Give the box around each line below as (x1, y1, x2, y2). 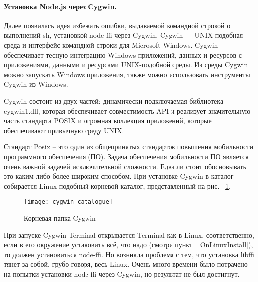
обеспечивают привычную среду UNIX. (4, 125, 124, 135)
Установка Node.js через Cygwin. (4, 1, 117, 11)
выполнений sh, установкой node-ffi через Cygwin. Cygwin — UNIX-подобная (4, 30, 243, 40)
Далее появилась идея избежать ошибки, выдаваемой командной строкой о (4, 20, 231, 30)
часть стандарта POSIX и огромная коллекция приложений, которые (4, 115, 212, 126)
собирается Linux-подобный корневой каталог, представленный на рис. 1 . (4, 180, 231, 191)
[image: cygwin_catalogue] (24, 198, 113, 206)
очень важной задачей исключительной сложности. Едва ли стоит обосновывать (4, 161, 246, 171)
